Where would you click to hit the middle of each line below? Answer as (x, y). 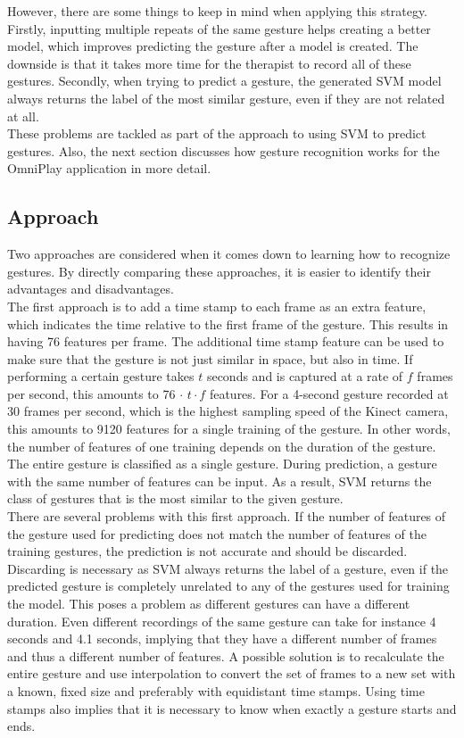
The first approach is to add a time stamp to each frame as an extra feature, (217, 306)
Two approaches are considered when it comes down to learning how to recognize (229, 254)
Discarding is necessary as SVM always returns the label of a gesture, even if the (228, 568)
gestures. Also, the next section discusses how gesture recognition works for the (224, 150)
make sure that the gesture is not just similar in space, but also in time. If (210, 358)
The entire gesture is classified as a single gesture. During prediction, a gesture (222, 464)
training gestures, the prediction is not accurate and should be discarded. (207, 551)
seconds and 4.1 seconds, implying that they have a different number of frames (222, 638)
